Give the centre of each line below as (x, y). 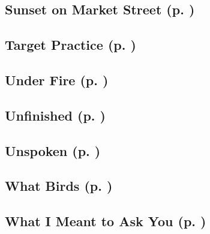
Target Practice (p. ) (70, 45)
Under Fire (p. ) (57, 79)
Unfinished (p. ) (55, 115)
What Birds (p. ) (59, 186)
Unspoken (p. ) (53, 150)
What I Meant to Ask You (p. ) (106, 221)
